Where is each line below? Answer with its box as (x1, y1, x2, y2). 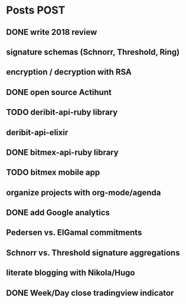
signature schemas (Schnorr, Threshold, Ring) (6, 47, 180, 57)
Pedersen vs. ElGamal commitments (6, 228, 142, 238)
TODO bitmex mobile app (6, 168, 100, 178)
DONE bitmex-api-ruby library (6, 147, 119, 157)
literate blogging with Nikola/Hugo (6, 268, 135, 278)
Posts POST (6, 4, 66, 17)
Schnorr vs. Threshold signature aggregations (6, 247, 180, 257)
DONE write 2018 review (6, 27, 97, 37)
